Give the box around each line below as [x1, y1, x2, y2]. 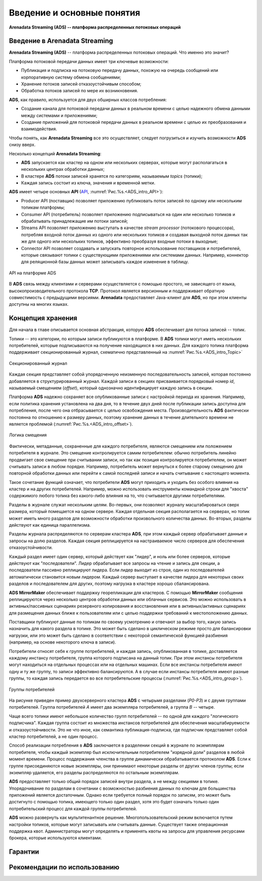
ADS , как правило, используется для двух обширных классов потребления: [9, 97, 167, 102]
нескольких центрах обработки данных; [21, 166, 105, 172]
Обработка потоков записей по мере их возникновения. [21, 88, 138, 94]
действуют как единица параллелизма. [9, 522, 91, 528]
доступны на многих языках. [9, 301, 69, 307]
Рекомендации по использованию [9, 863, 120, 871]
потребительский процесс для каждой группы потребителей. [9, 806, 137, 812]
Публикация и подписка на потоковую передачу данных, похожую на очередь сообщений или [21, 67, 218, 73]
